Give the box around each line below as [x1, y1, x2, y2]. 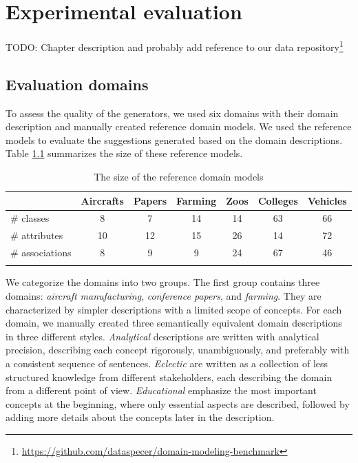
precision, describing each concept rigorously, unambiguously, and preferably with [6, 342, 350, 357]
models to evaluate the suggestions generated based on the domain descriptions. [6, 132, 343, 147]
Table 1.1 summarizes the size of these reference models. [6, 146, 243, 161]
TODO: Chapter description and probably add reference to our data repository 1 [6, 38, 344, 54]
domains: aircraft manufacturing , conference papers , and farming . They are [6, 289, 322, 303]
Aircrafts [81, 193, 124, 207]
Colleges [257, 193, 298, 207]
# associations [10, 245, 72, 260]
